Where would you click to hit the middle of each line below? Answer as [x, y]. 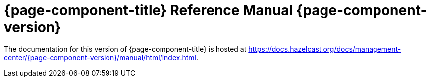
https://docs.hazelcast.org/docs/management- [325, 49]
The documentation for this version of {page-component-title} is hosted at [125, 49]
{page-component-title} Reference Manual [149, 10]
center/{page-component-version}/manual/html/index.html [100, 57]
